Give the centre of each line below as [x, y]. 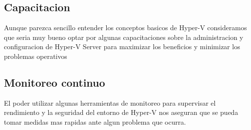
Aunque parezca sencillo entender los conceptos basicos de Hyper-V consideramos [125, 28]
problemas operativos [36, 56]
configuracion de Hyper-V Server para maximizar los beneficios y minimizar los [122, 46]
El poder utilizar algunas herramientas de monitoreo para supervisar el [110, 102]
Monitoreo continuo [55, 82]
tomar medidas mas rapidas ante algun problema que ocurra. [95, 121]
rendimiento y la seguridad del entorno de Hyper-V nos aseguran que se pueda [121, 112]
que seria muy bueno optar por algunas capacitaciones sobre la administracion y [124, 37]
